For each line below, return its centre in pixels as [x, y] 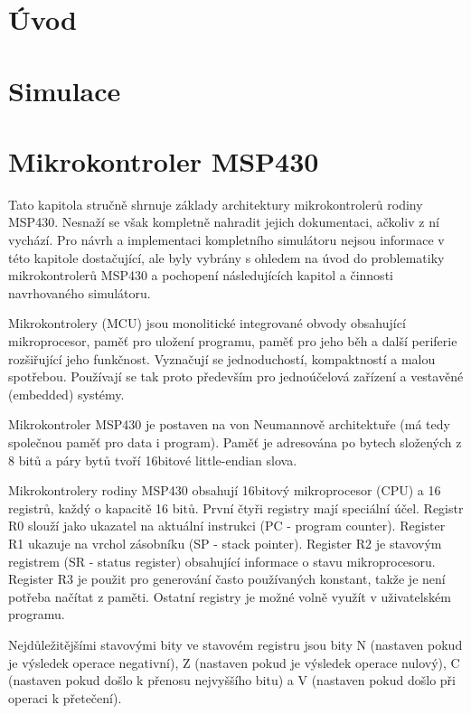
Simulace [65, 90]
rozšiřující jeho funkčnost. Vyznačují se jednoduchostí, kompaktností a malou [222, 358]
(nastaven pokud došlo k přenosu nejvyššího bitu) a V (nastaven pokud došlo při [232, 680]
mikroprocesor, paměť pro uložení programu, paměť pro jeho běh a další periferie [233, 341]
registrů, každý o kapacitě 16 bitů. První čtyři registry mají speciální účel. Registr [236, 507]
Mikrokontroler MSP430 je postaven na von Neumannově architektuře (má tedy [229, 424]
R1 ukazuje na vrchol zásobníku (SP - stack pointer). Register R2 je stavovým [225, 543]
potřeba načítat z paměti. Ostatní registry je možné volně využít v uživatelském [230, 596]
